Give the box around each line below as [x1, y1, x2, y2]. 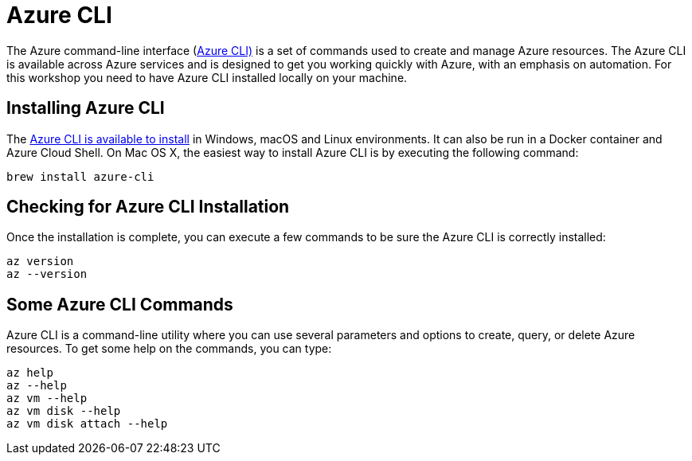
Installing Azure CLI [6, 98, 165, 119]
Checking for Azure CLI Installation [6, 197, 290, 217]
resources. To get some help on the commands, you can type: [6, 342, 332, 356]
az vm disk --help [6, 404, 121, 418]
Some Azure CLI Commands [6, 294, 233, 314]
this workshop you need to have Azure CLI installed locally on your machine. [6, 70, 408, 84]
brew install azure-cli [6, 170, 154, 183]
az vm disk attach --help [6, 417, 168, 431]
